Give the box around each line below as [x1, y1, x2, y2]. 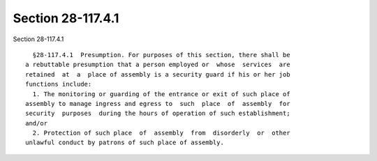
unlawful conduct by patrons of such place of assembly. [25, 139, 225, 146]
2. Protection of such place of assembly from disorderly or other [32, 129, 290, 137]
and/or [25, 119, 48, 127]
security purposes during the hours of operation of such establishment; [25, 109, 290, 118]
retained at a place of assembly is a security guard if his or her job [25, 70, 290, 78]
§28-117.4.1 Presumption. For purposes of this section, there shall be [32, 51, 290, 59]
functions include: [25, 80, 92, 89]
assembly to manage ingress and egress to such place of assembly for [25, 100, 290, 107]
